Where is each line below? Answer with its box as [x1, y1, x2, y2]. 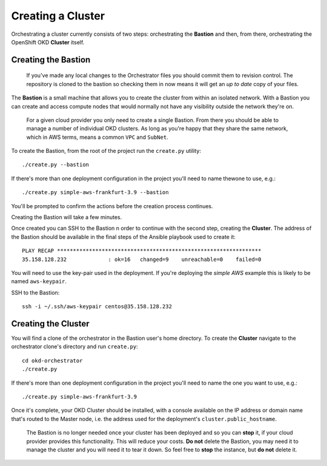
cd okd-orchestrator [22, 357, 83, 364]
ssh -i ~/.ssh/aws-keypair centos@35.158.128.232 [22, 303, 173, 310]
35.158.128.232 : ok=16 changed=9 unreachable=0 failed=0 [22, 255, 262, 263]
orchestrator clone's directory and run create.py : [11, 343, 139, 350]
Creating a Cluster [11, 9, 105, 22]
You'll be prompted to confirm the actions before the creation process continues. [11, 202, 213, 209]
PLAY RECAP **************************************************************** [22, 248, 262, 254]
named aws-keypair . [11, 278, 67, 285]
